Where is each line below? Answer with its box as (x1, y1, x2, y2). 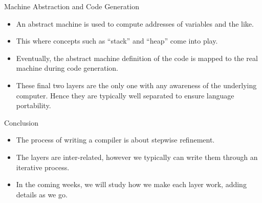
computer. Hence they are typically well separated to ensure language (16, 90, 234, 100)
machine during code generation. (16, 63, 119, 73)
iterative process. (16, 161, 70, 172)
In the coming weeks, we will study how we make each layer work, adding (16, 179, 247, 190)
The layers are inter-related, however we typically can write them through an (16, 151, 258, 162)
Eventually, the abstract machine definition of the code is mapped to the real (16, 52, 258, 63)
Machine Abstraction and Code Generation (4, 1, 139, 11)
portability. (16, 100, 51, 111)
